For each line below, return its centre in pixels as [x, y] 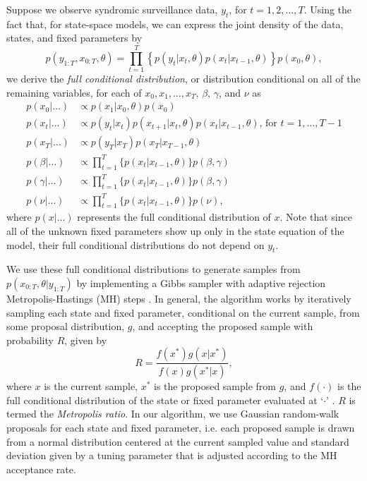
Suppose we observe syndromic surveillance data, [112, 9]
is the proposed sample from [215, 386]
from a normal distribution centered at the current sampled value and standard [178, 441]
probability [30, 340]
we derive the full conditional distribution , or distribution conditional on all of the [183, 79]
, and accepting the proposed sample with [223, 326]
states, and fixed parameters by [74, 38]
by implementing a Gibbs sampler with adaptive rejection [201, 282]
